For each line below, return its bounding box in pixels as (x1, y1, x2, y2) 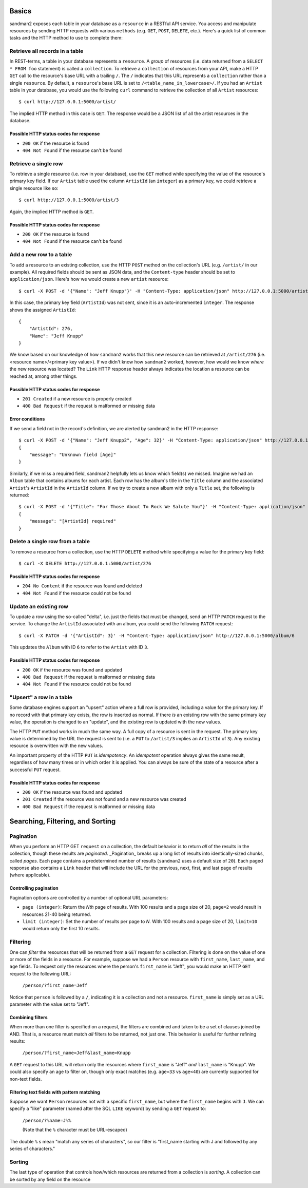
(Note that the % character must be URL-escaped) (22, 1127, 128, 1133)
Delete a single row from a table (9, 538, 90, 545)
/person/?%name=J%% (22, 1117, 71, 1123)
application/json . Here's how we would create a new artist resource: (9, 276, 169, 282)
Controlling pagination (9, 885, 59, 891)
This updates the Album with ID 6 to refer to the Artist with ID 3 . (9, 644, 149, 650)
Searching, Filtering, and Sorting (9, 817, 116, 826)
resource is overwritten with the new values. (9, 742, 104, 749)
